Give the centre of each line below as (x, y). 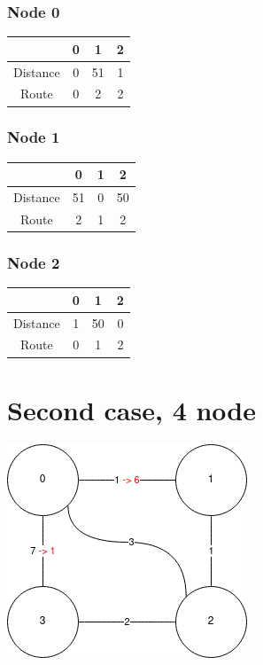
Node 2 (34, 262)
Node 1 (34, 137)
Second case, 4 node (132, 409)
